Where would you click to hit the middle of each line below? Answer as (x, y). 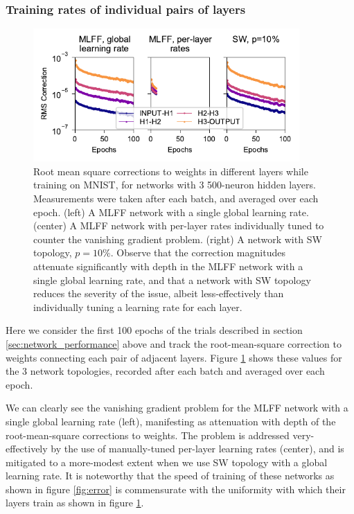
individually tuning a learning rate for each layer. (138, 307)
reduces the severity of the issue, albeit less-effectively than (159, 293)
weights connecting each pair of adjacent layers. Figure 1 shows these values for (174, 357)
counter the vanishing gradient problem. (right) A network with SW (178, 239)
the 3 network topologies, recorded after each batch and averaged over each (165, 371)
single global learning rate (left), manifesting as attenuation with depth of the (171, 421)
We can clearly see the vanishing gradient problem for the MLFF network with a (177, 408)
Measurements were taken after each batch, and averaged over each (176, 198)
